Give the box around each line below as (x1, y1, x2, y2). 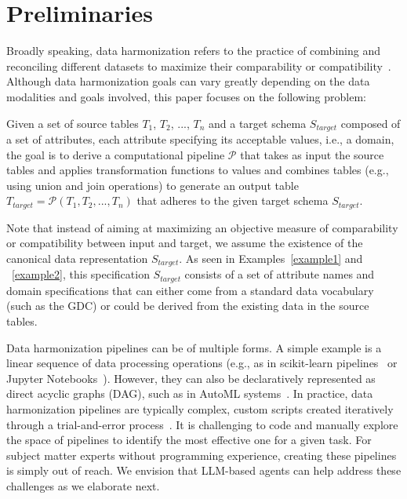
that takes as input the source (240, 146, 384, 162)
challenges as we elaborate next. (6, 478, 160, 494)
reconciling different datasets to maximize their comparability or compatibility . (6, 57, 391, 74)
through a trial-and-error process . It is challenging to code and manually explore (6, 416, 398, 432)
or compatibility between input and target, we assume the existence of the (6, 235, 363, 251)
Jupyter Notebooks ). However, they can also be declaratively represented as (6, 370, 376, 386)
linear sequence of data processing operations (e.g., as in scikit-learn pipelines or (6, 355, 398, 371)
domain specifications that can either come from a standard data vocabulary (6, 282, 374, 298)
